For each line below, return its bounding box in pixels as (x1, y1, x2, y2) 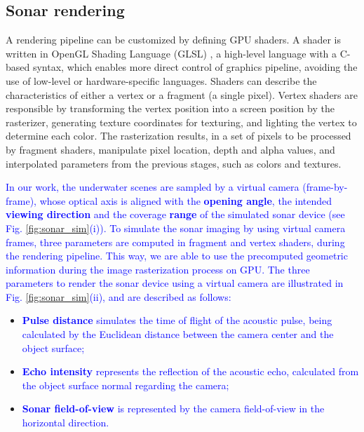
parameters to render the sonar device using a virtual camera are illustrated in (6, 276, 344, 290)
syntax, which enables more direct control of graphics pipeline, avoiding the (32, 60, 358, 74)
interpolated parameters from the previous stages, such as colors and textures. (6, 156, 342, 170)
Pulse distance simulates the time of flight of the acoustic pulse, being (22, 313, 332, 328)
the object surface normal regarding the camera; (22, 377, 229, 392)
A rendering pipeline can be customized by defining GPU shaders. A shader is (6, 32, 342, 47)
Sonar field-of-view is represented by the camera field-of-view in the (22, 401, 325, 416)
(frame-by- (302, 180, 348, 194)
